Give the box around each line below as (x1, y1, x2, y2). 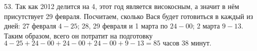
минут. (190, 40, 211, 47)
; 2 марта (192, 20, 220, 31)
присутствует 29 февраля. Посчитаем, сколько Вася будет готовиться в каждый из (4, 10, 253, 21)
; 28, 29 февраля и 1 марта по (77, 20, 168, 31)
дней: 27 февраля (4, 20, 56, 31)
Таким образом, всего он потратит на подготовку (4, 30, 153, 40)
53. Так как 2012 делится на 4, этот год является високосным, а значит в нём (4, 1, 239, 11)
